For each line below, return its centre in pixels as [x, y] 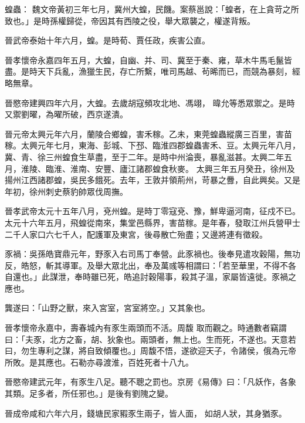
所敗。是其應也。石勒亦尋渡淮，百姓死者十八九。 [99, 362]
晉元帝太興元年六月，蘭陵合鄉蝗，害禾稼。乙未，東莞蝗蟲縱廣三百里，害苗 [148, 133]
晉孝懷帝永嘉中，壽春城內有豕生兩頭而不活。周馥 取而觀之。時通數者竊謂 [146, 328]
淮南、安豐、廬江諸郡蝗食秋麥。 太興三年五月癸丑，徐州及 [182, 168]
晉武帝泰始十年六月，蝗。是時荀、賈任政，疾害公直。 [107, 40]
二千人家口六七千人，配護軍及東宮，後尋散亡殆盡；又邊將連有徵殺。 [136, 234]
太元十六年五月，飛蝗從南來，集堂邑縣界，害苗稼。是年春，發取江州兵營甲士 [152, 222]
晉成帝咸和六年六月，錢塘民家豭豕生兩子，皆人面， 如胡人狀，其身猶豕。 [146, 413]
